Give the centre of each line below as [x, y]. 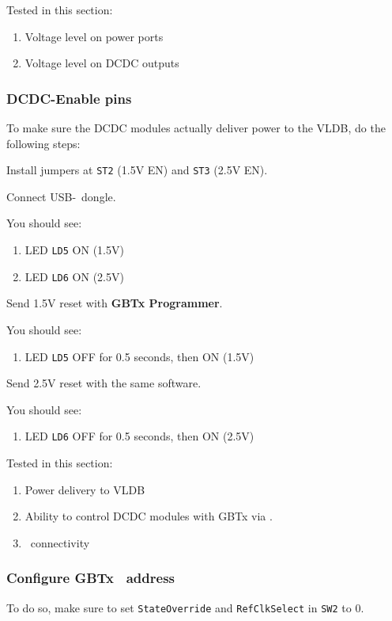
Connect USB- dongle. [61, 196]
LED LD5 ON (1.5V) [74, 250]
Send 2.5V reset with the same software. [104, 383]
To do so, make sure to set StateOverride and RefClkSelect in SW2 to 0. [185, 607]
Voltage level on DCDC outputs [102, 63]
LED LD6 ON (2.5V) [74, 276]
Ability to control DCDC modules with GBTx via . [149, 516]
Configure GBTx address [90, 578]
